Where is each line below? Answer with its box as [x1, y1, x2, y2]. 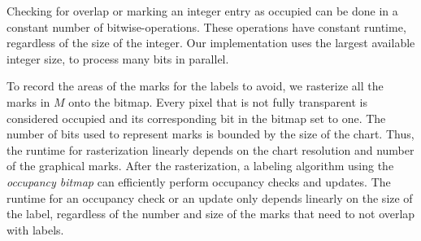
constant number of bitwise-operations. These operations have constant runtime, [7, 18, 406, 35]
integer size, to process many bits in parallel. [7, 50, 229, 67]
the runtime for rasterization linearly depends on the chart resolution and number [7, 141, 414, 158]
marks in [7, 93, 50, 110]
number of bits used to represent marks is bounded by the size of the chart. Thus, [7, 125, 414, 142]
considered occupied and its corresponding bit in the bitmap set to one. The [7, 109, 386, 126]
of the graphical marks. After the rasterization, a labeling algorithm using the [7, 157, 394, 174]
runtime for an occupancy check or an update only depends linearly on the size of [7, 189, 413, 206]
